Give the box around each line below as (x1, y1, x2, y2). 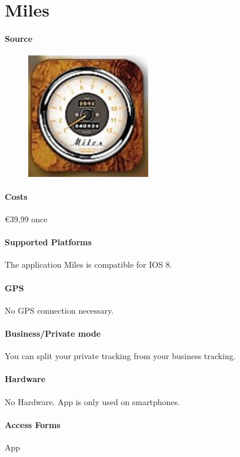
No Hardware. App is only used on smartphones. (5, 395, 180, 407)
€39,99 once (5, 212, 48, 225)
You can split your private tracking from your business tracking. (5, 350, 236, 362)
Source (5, 32, 33, 44)
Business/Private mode (5, 327, 101, 339)
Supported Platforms (5, 236, 92, 248)
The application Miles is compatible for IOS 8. (5, 258, 172, 271)
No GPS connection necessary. (5, 304, 114, 316)
